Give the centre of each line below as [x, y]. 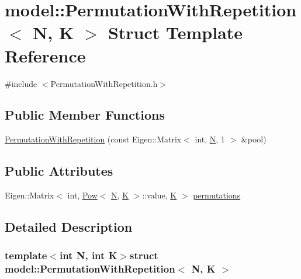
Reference [45, 55]
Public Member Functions [85, 115]
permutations [217, 195]
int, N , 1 [210, 139]
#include [21, 83]
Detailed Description [69, 227]
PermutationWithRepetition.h [104, 83]
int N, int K [88, 255]
